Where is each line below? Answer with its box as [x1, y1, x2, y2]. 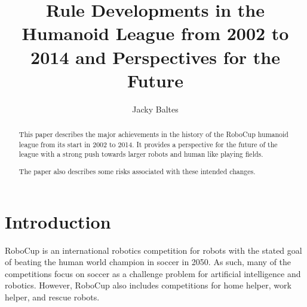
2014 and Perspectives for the [30, 44, 280, 69]
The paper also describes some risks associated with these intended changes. [19, 166, 256, 176]
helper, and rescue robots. [5, 290, 100, 303]
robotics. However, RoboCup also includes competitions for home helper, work [5, 279, 291, 291]
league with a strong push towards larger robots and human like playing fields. [19, 149, 263, 159]
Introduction [5, 209, 111, 233]
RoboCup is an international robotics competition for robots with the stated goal [5, 244, 302, 256]
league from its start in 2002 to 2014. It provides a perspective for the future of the [19, 139, 278, 149]
